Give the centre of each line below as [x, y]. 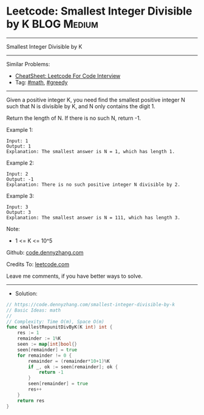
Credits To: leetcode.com [38, 264]
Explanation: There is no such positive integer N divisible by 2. [93, 184]
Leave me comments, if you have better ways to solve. [74, 276]
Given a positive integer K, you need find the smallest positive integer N [96, 100]
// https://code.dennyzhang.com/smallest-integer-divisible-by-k [90, 304]
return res [31, 400]
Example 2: [20, 163]
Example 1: [20, 129]
